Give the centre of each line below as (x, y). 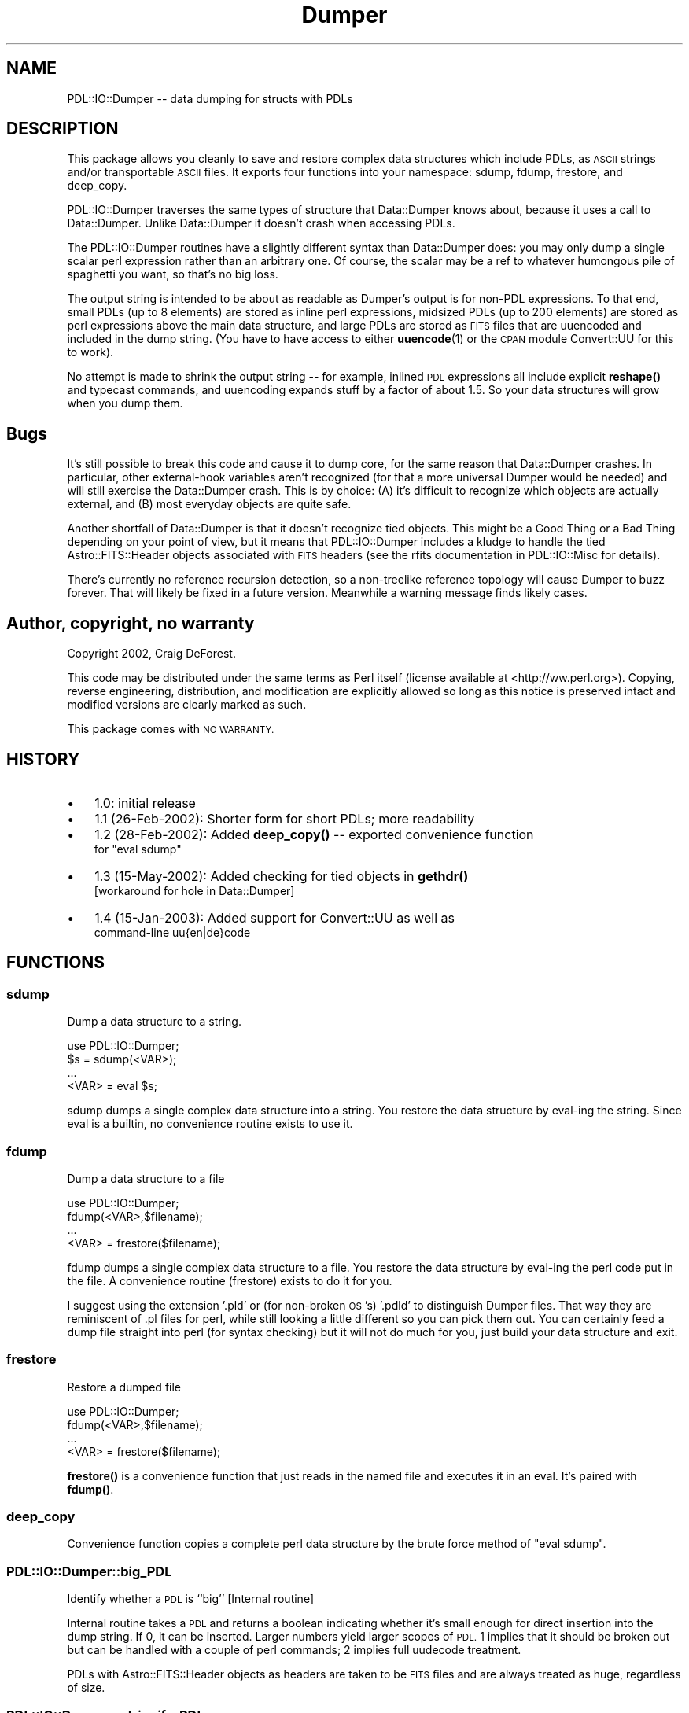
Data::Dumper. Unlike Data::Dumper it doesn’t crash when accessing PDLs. (261, 223)
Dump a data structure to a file (146, 1178)
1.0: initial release (145, 803)
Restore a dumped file (124, 1387)
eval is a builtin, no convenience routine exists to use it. (210, 1124)
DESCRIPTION (63, 129)
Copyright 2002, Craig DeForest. (151, 654)
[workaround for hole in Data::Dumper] (194, 890)
